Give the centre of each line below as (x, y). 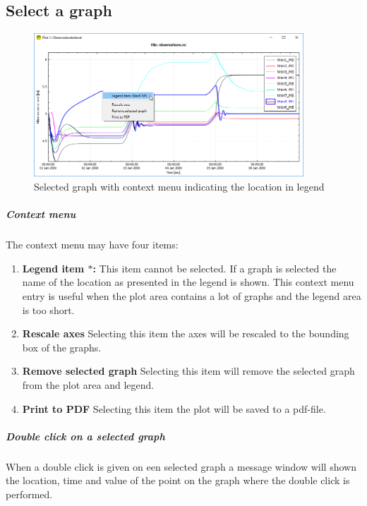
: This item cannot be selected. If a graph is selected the (215, 268)
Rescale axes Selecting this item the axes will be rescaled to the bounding (186, 333)
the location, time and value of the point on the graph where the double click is (178, 480)
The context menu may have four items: (92, 245)
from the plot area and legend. (88, 384)
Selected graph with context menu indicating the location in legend (179, 187)
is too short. (48, 309)
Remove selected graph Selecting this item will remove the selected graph (188, 371)
